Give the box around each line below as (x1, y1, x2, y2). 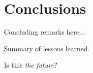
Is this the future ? (4, 60, 58, 70)
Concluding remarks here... (4, 27, 85, 37)
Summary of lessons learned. (4, 43, 90, 53)
